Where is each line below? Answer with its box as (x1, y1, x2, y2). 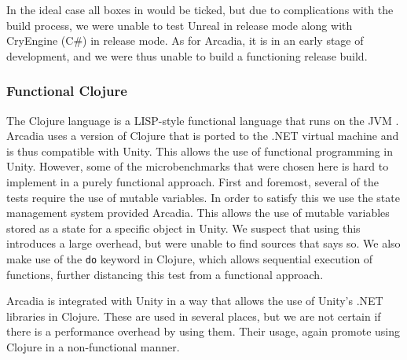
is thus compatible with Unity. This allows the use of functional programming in (6, 142, 394, 159)
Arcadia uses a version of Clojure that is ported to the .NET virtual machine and (6, 127, 399, 144)
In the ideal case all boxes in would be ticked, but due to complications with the (6, 2, 394, 17)
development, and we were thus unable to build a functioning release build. (6, 47, 368, 64)
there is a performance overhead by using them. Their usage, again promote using (6, 323, 401, 340)
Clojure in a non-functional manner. (6, 338, 180, 354)
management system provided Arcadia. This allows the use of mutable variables (6, 204, 390, 221)
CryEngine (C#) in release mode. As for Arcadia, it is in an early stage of (6, 32, 364, 49)
